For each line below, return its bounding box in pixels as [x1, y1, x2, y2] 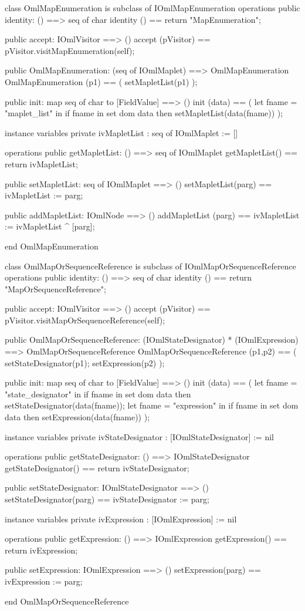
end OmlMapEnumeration [5, 239, 99, 252]
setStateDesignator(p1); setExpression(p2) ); [5, 356, 165, 369]
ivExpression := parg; [5, 575, 83, 587]
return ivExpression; [5, 544, 78, 556]
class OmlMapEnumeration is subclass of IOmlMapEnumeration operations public [5, 2, 300, 13]
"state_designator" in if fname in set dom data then [5, 387, 191, 400]
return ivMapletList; [5, 157, 78, 170]
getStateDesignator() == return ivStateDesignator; [5, 461, 189, 474]
